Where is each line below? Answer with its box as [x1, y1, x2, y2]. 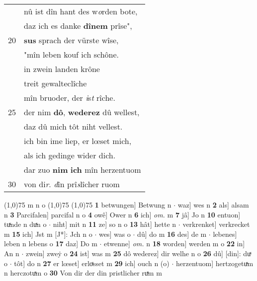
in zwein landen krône [24, 63, 100, 74]
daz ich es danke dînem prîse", [24, 20, 132, 31]
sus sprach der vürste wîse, [24, 34, 119, 46]
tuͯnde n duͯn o [4, 219, 47, 229]
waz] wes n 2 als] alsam [177, 200, 249, 210]
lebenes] [213, 228, 237, 239]
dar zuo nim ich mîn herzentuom [24, 164, 141, 175]
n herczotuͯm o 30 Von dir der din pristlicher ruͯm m [4, 268, 162, 278]
